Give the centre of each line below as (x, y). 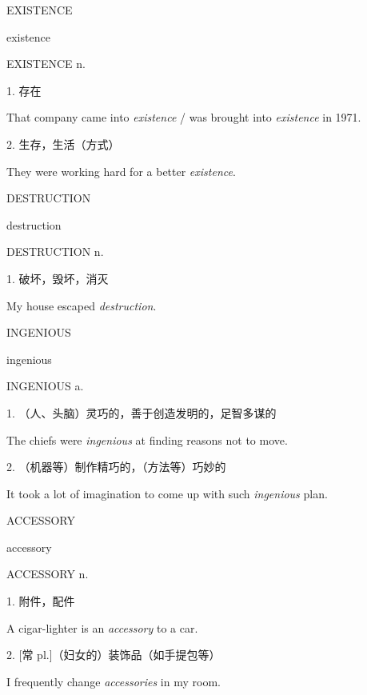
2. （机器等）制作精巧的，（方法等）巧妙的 (116, 467)
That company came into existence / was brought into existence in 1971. (184, 117)
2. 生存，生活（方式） (63, 144)
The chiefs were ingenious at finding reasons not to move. (147, 439)
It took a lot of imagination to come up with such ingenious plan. (167, 493)
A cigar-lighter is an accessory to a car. (102, 627)
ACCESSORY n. (48, 574)
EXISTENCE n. (46, 64)
